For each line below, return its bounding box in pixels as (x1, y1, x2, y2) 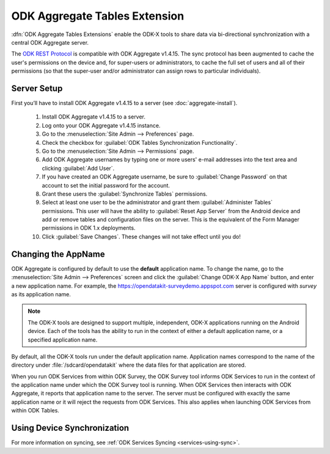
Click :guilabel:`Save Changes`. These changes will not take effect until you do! (42, 233, 241, 240)
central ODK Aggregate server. (11, 38, 89, 46)
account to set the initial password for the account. (42, 181, 170, 189)
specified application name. (28, 336, 98, 343)
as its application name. (11, 290, 71, 298)
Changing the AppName (11, 249, 105, 259)
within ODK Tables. (11, 407, 59, 414)
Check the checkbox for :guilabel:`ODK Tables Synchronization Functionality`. (42, 139, 238, 146)
